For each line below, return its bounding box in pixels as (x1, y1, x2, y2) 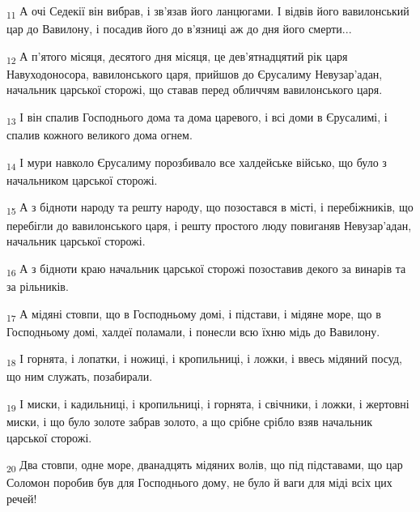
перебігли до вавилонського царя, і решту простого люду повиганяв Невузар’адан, (6, 216, 412, 233)
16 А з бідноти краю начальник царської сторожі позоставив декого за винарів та (6, 259, 406, 279)
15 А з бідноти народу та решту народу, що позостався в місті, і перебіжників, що (6, 198, 414, 218)
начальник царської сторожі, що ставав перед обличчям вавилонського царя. (6, 81, 383, 98)
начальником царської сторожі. (6, 171, 158, 188)
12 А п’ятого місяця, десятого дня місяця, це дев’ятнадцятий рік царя (6, 47, 348, 66)
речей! (6, 489, 37, 506)
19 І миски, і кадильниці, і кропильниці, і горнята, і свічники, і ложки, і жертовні (6, 395, 409, 414)
